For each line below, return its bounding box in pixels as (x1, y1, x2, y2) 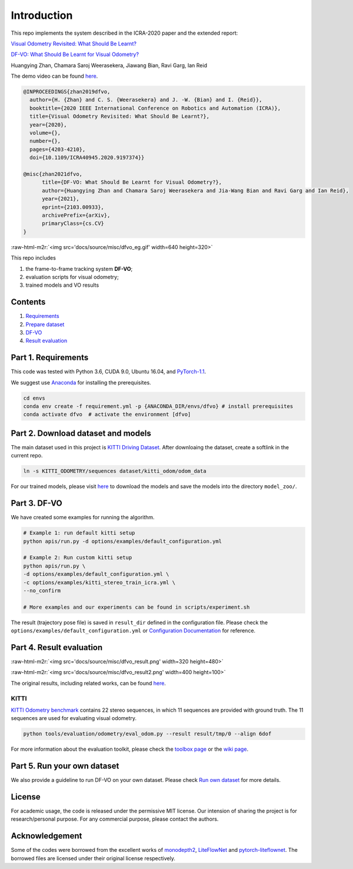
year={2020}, (29, 121, 67, 128)
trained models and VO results (25, 281, 99, 288)
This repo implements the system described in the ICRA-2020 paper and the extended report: (11, 29, 238, 37)
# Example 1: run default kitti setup (23, 530, 135, 536)
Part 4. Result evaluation (11, 642, 103, 652)
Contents (11, 297, 46, 307)
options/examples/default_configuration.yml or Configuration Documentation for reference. (11, 627, 256, 634)
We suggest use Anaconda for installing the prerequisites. (11, 379, 151, 386)
